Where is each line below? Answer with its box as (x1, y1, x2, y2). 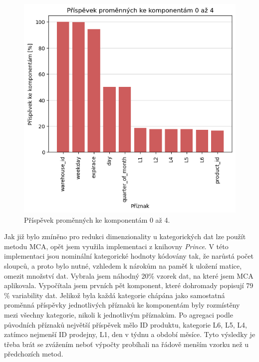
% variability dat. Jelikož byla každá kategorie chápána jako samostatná (4, 290, 225, 300)
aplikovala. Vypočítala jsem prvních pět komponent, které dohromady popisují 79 (4, 280, 254, 291)
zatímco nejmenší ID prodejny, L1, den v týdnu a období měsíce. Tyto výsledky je (4, 329, 256, 340)
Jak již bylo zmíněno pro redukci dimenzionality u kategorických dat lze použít (4, 231, 246, 242)
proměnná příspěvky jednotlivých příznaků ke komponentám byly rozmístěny (4, 300, 240, 310)
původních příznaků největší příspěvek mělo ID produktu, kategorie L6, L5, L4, (4, 319, 247, 330)
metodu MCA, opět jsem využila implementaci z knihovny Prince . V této (4, 241, 229, 251)
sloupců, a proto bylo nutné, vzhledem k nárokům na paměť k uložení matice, (4, 261, 242, 271)
